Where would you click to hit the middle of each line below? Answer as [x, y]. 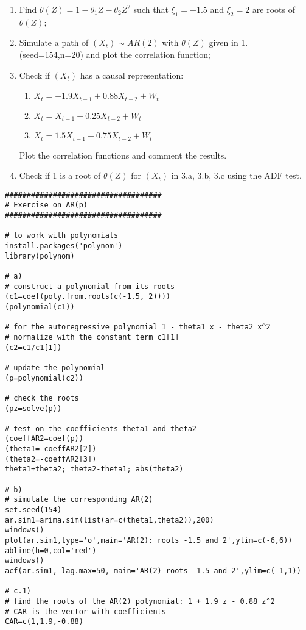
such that [151, 9]
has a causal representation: [132, 75]
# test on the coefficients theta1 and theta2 [101, 428]
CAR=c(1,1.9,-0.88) [44, 622]
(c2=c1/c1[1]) [33, 347]
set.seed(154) [33, 510]
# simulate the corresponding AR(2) [79, 500]
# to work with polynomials [62, 236]
